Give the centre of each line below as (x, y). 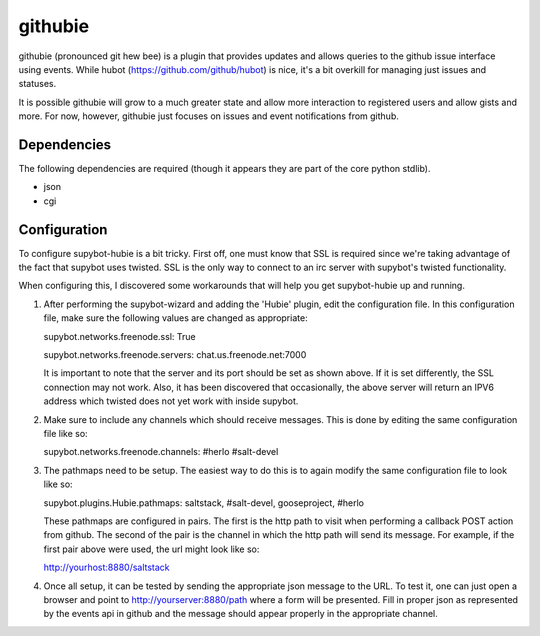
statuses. (37, 84)
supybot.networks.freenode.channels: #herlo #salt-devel (161, 452)
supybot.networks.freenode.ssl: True (119, 336)
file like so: (66, 433)
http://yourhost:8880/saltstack (106, 567)
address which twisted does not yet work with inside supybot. (171, 401)
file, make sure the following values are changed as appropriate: (176, 318)
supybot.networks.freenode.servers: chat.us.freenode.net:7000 (175, 355)
